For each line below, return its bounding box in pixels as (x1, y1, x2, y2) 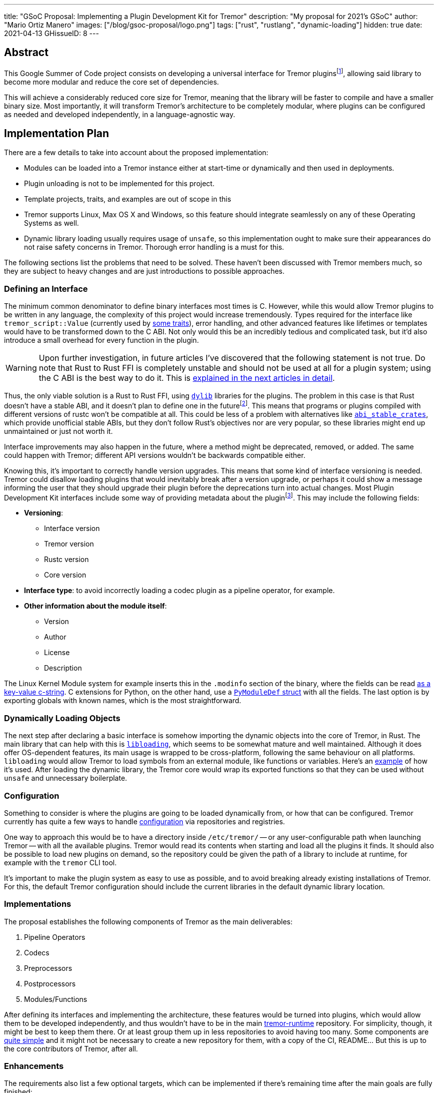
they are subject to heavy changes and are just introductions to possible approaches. (4, 267, 285, 276)
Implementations (4, 899, 71, 909)
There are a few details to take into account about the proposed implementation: (4, 148, 268, 157)
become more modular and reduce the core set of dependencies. (4, 77, 219, 86)
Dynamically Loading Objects (4, 713, 120, 723)
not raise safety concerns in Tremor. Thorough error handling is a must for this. (24, 243, 284, 252)
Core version (44, 571, 86, 580)
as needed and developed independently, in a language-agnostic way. (4, 110, 235, 119)
